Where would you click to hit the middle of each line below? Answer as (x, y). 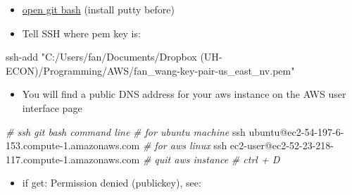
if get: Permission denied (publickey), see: (112, 183)
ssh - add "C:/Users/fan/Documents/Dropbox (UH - (114, 57)
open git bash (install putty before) (98, 9)
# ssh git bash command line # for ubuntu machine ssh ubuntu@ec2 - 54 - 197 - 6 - (175, 131)
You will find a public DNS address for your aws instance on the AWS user (184, 94)
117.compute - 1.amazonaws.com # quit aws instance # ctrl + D (143, 159)
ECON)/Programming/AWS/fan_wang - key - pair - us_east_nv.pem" (150, 70)
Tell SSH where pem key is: (81, 33)
